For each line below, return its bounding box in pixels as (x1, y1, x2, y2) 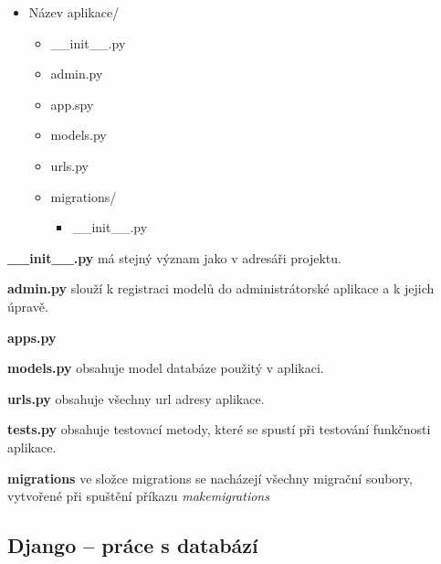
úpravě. (7, 296, 48, 315)
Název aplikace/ (28, 3, 120, 21)
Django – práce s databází (7, 531, 258, 559)
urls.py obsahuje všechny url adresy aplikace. (7, 388, 265, 408)
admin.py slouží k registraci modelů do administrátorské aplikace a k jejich (7, 279, 435, 298)
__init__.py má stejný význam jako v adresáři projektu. (7, 248, 341, 267)
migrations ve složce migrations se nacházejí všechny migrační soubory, (7, 468, 413, 487)
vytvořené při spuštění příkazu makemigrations (7, 486, 269, 505)
